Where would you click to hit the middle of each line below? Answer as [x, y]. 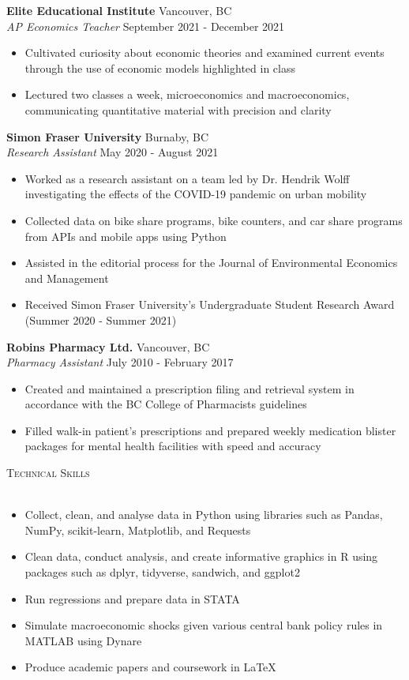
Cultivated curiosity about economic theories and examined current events [204, 53]
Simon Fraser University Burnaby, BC [107, 136]
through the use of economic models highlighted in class [160, 68]
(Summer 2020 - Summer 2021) [101, 319]
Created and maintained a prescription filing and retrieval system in [189, 388]
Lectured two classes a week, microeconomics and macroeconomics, [187, 94]
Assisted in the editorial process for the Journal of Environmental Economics [211, 263]
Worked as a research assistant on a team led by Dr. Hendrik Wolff [187, 178]
